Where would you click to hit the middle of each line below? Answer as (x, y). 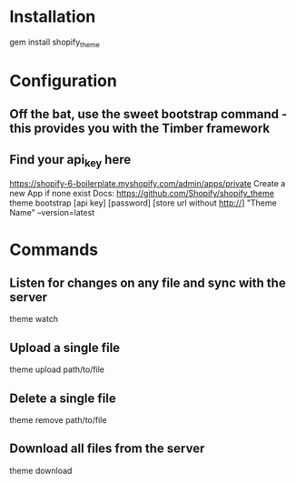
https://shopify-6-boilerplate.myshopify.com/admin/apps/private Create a (148, 184)
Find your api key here (70, 161)
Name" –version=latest (52, 213)
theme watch (34, 319)
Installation (53, 17)
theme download (41, 470)
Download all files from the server (107, 449)
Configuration (64, 80)
